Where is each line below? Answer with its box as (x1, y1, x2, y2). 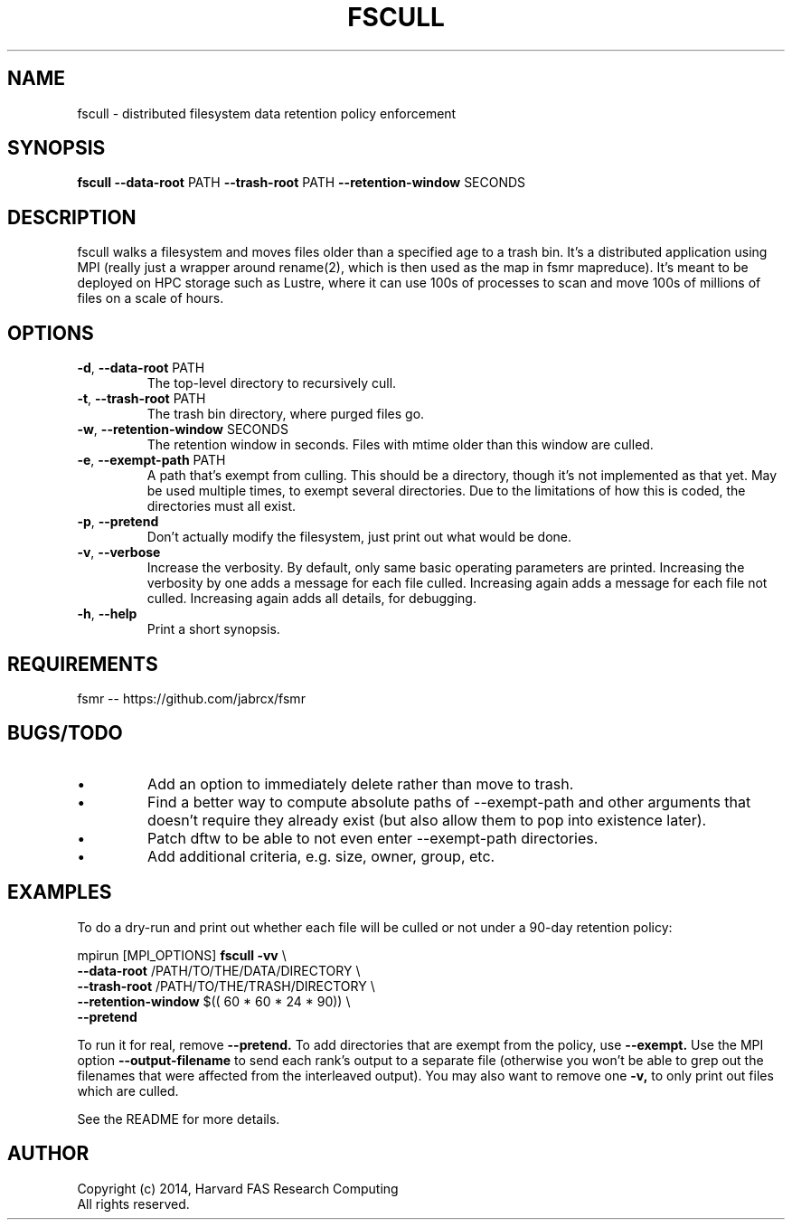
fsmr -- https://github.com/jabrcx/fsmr (77, 690, 306, 706)
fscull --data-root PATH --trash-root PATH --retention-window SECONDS (77, 175, 526, 191)
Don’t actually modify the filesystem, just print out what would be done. (146, 529, 571, 545)
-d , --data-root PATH (77, 360, 205, 376)
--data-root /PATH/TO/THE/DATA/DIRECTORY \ (77, 962, 361, 978)
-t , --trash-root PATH (77, 391, 206, 407)
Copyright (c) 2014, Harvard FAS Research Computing (77, 1180, 399, 1196)
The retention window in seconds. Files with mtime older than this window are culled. (146, 437, 654, 453)
